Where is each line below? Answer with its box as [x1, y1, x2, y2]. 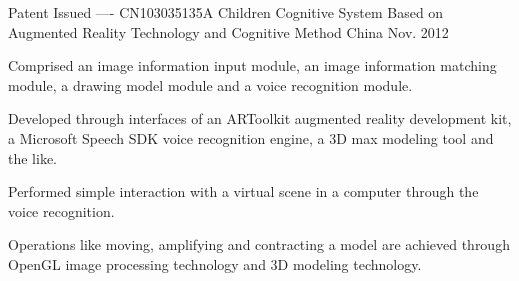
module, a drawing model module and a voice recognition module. [8, 74, 413, 95]
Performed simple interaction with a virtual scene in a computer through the [8, 181, 479, 202]
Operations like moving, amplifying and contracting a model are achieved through [8, 234, 510, 255]
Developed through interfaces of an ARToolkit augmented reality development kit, [8, 108, 512, 129]
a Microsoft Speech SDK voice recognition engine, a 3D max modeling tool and [8, 127, 494, 148]
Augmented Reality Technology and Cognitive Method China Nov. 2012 [8, 21, 449, 42]
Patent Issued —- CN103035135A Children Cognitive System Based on [8, 2, 444, 22]
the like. [8, 147, 57, 168]
